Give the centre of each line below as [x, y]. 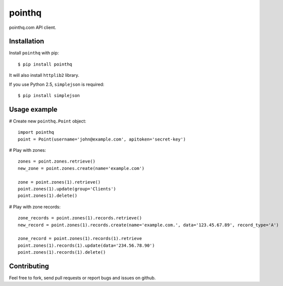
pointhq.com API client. [33, 27]
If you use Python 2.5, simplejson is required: [57, 84]
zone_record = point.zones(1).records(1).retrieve [80, 238]
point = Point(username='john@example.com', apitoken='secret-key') [102, 139]
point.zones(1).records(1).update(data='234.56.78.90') [86, 245]
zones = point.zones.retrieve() [57, 161]
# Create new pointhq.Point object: [48, 121]
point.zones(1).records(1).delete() [62, 252]
